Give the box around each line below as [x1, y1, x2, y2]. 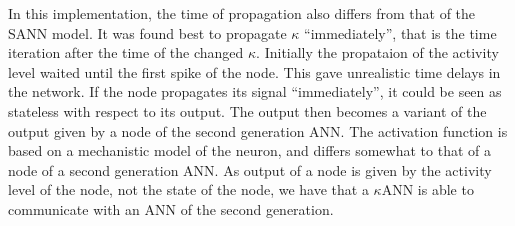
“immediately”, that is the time [304, 22, 497, 43]
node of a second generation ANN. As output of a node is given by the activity [8, 159, 492, 180]
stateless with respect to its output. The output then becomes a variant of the [8, 100, 487, 121]
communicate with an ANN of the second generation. [8, 198, 334, 219]
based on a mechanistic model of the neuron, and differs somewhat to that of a [8, 140, 491, 161]
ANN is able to [381, 179, 474, 200]
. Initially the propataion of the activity [256, 42, 499, 63]
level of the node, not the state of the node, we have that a [8, 179, 369, 200]
